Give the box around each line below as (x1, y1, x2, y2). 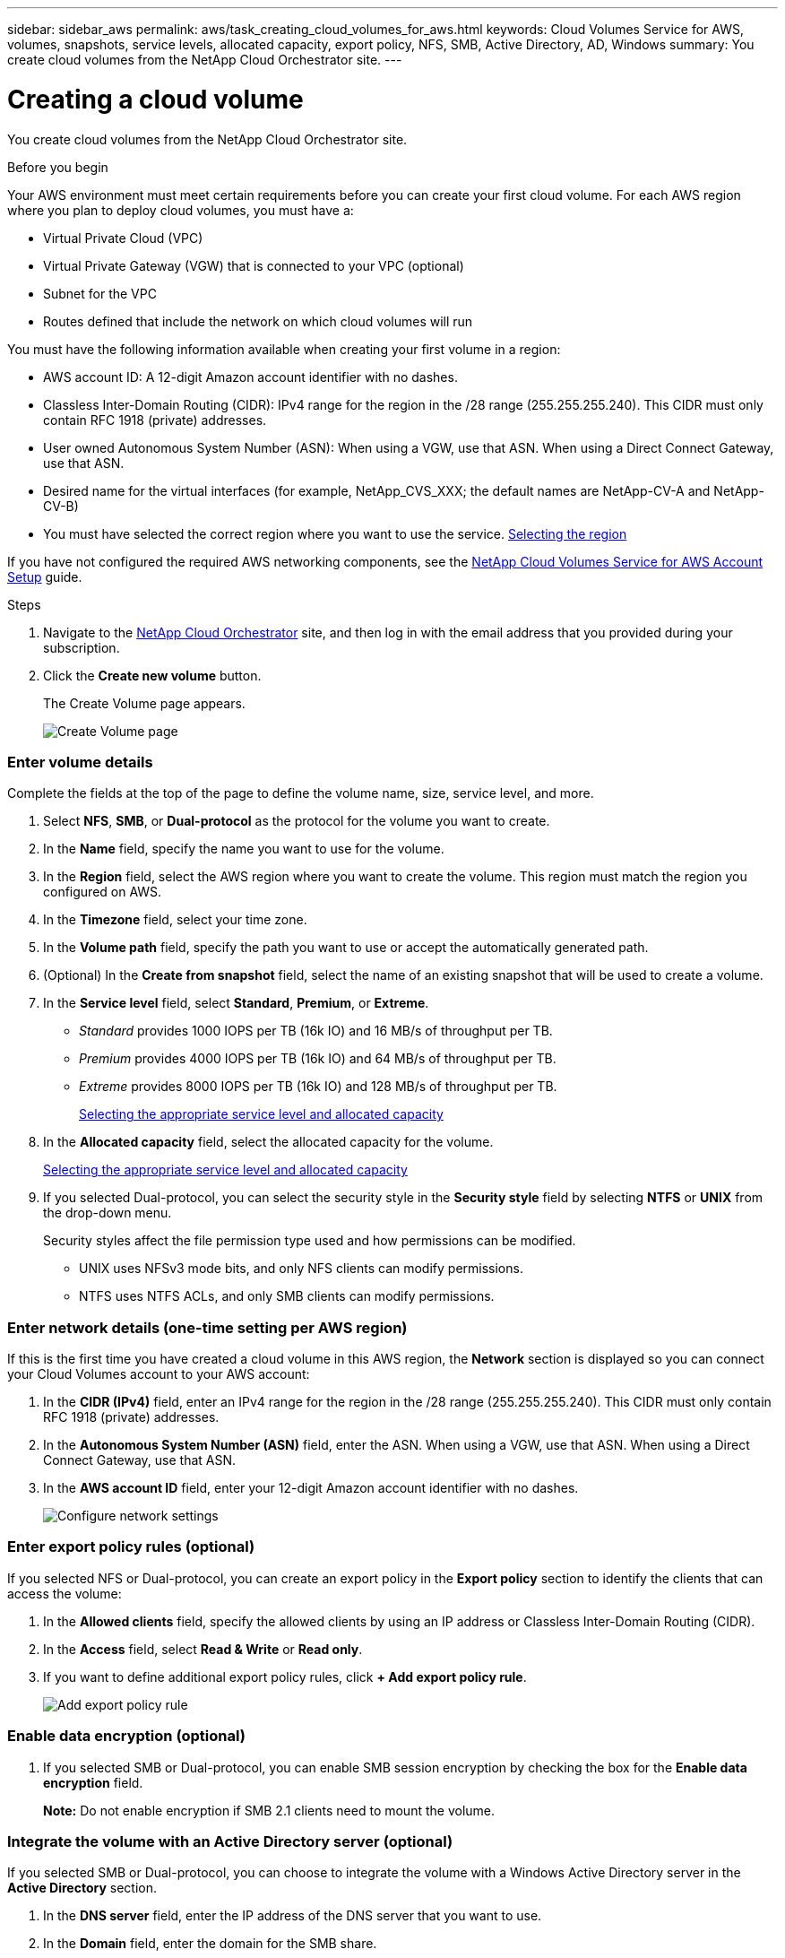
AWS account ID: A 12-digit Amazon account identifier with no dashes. (43, 368, 458, 385)
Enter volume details (7, 752, 153, 771)
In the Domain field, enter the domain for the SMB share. (43, 1936, 377, 1952)
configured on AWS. (43, 884, 162, 900)
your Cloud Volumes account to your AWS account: (7, 1366, 310, 1382)
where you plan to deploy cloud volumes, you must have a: (7, 202, 354, 218)
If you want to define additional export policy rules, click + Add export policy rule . (43, 1668, 527, 1685)
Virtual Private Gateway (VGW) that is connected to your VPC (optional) (43, 257, 464, 273)
